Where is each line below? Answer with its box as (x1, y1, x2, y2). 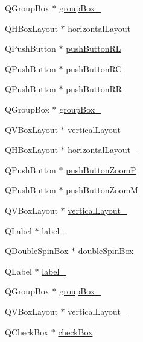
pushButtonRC (66, 62, 122, 75)
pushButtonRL (66, 42, 121, 55)
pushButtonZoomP (66, 163, 136, 176)
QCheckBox (5, 325, 49, 338)
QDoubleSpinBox (5, 244, 69, 257)
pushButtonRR (66, 82, 122, 95)
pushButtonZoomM (66, 184, 138, 196)
